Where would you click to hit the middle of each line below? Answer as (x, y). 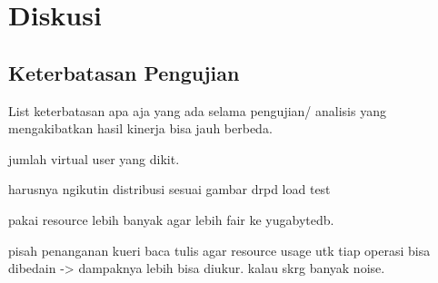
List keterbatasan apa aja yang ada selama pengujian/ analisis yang (197, 110)
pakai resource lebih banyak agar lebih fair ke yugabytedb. (171, 219)
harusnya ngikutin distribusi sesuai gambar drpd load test (169, 189)
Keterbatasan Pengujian (124, 72)
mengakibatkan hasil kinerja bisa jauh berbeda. (140, 128)
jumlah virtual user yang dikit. (94, 158)
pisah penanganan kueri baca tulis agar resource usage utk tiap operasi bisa (219, 250)
